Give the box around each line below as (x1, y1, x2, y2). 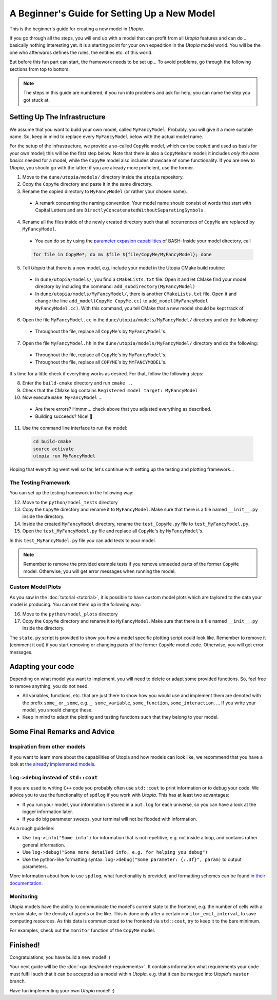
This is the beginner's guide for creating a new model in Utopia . (9, 26, 144, 32)
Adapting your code (9, 662, 74, 671)
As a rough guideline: (9, 825, 55, 832)
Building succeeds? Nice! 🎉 (35, 413, 93, 419)
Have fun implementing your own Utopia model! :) (9, 987, 115, 993)
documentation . (9, 880, 43, 886)
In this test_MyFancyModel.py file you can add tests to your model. (9, 537, 156, 544)
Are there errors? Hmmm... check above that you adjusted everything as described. (35, 406, 212, 412)
